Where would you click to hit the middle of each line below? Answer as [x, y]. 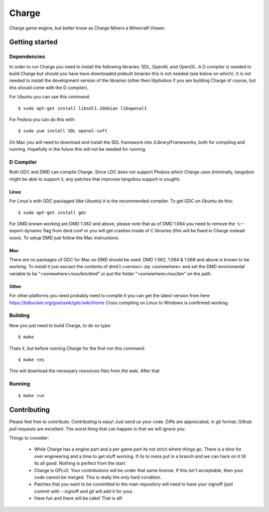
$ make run [31, 396]
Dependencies [27, 56]
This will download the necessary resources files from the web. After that [84, 371]
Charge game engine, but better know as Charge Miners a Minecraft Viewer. [87, 28]
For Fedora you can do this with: [42, 119]
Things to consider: [29, 438]
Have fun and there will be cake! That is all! [78, 498]
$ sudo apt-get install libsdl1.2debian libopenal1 [82, 108]
